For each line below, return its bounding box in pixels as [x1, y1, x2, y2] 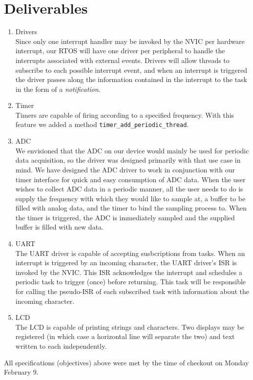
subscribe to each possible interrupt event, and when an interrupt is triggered [15, 64, 248, 75]
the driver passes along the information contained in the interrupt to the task [15, 74, 247, 84]
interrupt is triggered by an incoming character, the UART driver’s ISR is [15, 257, 237, 268]
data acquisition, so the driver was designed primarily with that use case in [15, 155, 241, 165]
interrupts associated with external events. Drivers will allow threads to [15, 55, 230, 65]
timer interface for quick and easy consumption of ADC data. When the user [15, 174, 246, 184]
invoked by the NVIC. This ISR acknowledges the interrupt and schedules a [15, 267, 242, 277]
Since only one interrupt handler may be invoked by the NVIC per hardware [15, 36, 245, 46]
